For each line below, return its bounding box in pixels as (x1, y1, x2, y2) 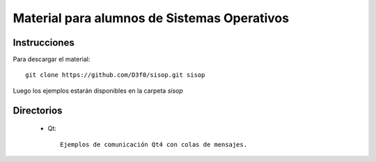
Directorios (13, 105, 63, 116)
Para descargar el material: (13, 55, 91, 64)
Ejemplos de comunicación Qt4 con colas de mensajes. (60, 141, 247, 148)
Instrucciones (13, 37, 75, 48)
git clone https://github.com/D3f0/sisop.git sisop (25, 71, 205, 79)
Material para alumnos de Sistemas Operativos (13, 10, 289, 26)
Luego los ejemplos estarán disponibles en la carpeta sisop (13, 87, 184, 95)
